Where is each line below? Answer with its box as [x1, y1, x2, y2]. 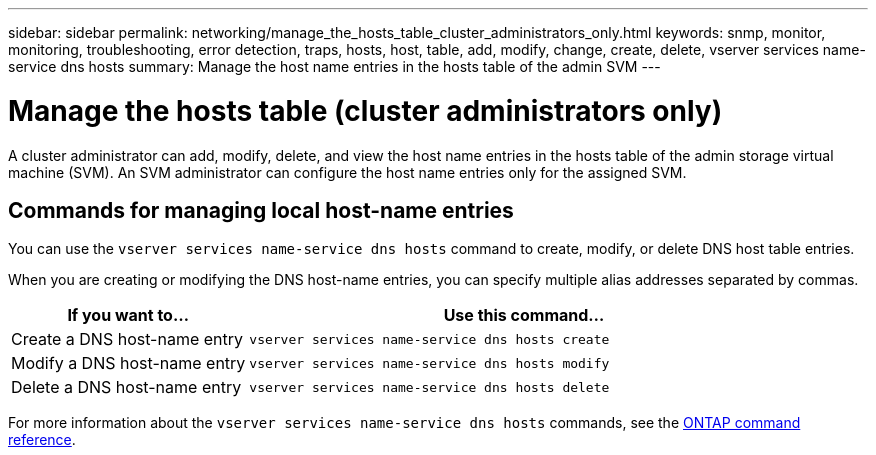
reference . [8, 431, 76, 449]
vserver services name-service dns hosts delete [249, 379, 610, 395]
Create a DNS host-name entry [11, 329, 244, 350]
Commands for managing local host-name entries [8, 197, 514, 223]
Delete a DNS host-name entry [11, 377, 242, 398]
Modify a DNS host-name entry [11, 353, 246, 374]
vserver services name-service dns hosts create [249, 331, 610, 347]
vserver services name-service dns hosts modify [249, 355, 610, 371]
